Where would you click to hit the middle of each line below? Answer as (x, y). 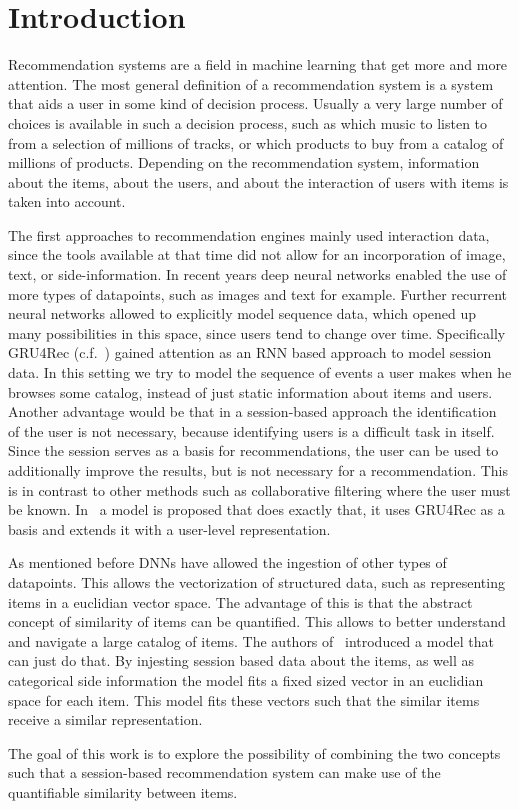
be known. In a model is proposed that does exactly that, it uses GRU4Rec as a (256, 509)
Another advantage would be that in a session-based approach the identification (252, 411)
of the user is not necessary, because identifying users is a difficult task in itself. (251, 430)
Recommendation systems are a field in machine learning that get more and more (258, 64)
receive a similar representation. (105, 719)
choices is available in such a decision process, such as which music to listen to (248, 122)
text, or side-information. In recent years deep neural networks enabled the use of (257, 274)
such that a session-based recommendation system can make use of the (224, 772)
